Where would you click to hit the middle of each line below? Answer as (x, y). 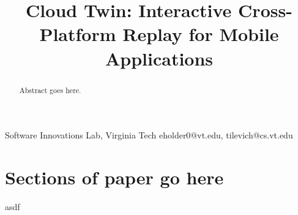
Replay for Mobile (201, 34)
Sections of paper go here (114, 177)
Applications (159, 58)
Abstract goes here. (50, 90)
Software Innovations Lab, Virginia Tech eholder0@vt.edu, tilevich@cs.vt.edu (149, 135)
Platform (78, 34)
